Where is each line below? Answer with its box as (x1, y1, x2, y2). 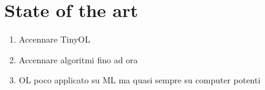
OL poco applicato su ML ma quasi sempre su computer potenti (18, 74, 261, 86)
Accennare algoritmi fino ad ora (18, 53, 138, 66)
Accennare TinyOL (18, 33, 90, 46)
